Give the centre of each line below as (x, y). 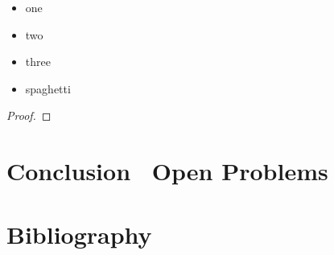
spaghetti (48, 88)
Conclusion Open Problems (167, 171)
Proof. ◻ (29, 115)
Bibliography (79, 234)
